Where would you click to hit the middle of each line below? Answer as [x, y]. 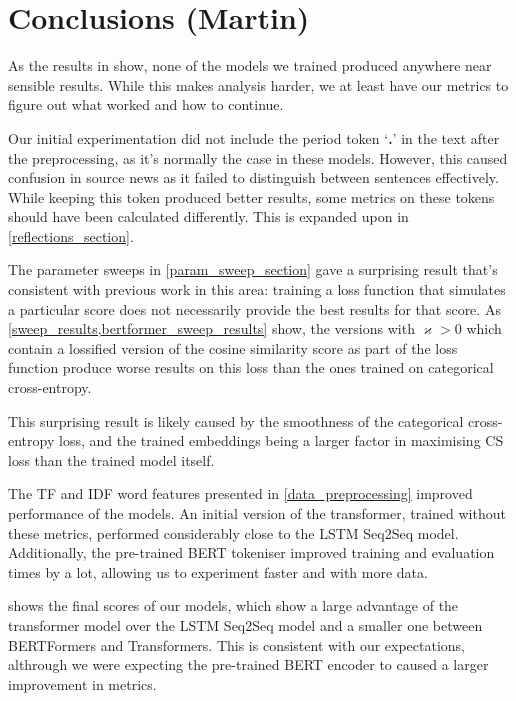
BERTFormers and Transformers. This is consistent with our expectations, [237, 644]
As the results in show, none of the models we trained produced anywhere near [250, 65]
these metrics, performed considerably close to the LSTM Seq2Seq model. [233, 532]
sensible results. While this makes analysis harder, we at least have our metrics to [258, 84]
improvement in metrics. [82, 683]
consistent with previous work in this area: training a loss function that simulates [257, 289]
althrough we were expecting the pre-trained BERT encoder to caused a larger [248, 664]
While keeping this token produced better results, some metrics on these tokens [251, 196]
